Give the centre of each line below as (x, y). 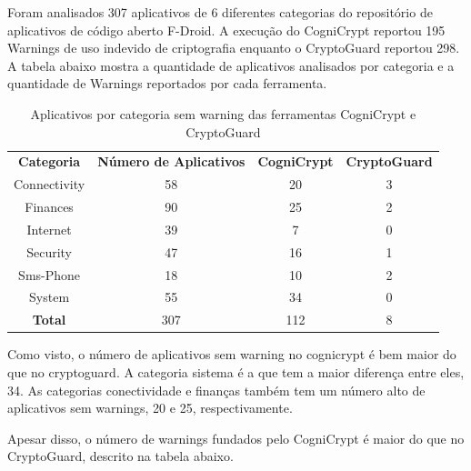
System (50, 297)
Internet (49, 229)
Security (49, 251)
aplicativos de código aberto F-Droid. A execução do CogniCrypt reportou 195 (226, 30)
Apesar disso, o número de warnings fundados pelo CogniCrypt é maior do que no (236, 438)
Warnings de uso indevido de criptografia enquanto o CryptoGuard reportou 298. (234, 48)
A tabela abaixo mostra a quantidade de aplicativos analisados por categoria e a (231, 65)
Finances (49, 207)
